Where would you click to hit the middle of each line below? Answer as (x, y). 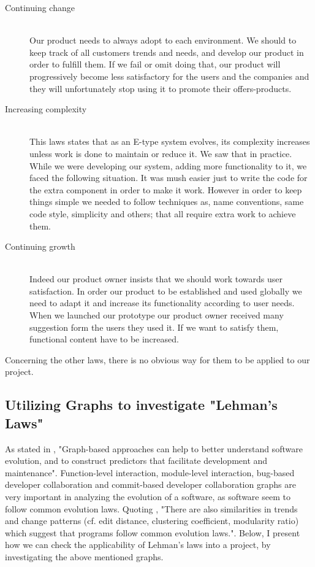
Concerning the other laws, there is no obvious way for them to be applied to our (157, 359)
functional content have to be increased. (104, 339)
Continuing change (40, 7)
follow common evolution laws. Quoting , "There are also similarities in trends (151, 508)
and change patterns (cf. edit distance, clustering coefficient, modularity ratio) (152, 521)
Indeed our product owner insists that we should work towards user (156, 279)
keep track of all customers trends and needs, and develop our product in (167, 52)
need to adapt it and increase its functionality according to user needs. (162, 303)
